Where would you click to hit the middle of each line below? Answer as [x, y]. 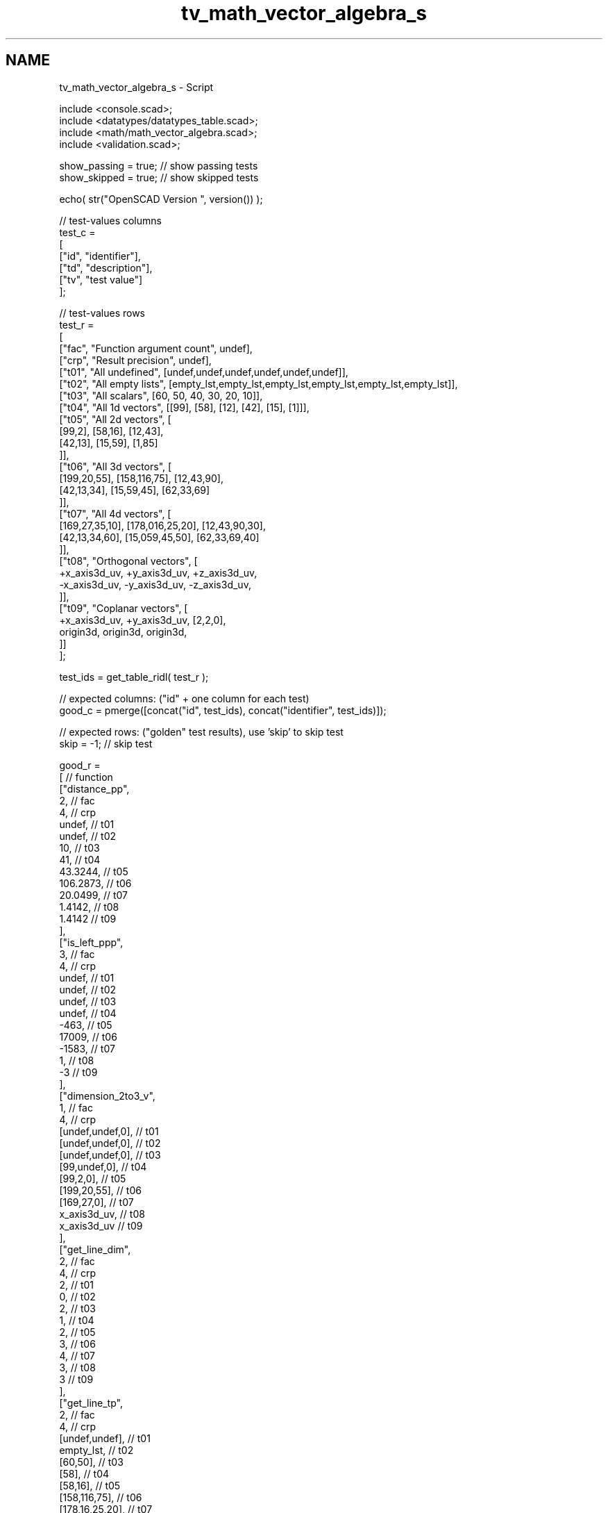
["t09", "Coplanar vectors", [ [124, 608]
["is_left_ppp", [91, 942]
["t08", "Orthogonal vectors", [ [128, 561]
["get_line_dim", [95, 1249]
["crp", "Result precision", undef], [135, 360]
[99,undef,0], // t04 [103, 1166]
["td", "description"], [106, 267]
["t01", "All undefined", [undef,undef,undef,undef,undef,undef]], [204, 372]
